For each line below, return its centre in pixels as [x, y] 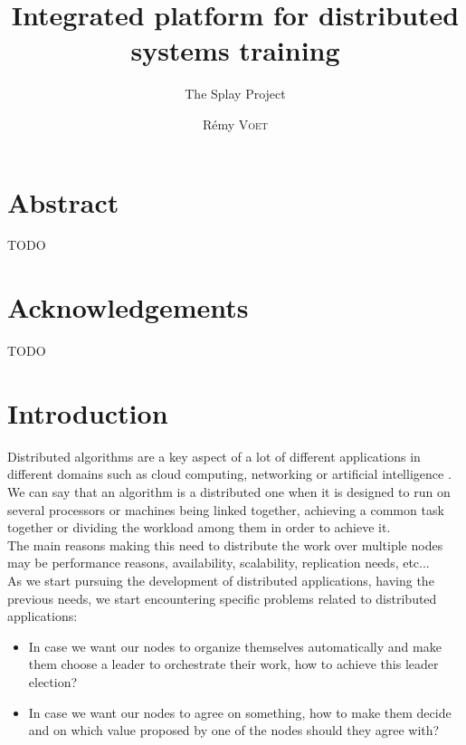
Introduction [88, 412]
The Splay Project [235, 94]
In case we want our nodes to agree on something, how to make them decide [240, 712]
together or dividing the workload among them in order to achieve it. [199, 527]
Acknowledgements [128, 307]
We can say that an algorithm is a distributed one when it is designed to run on [229, 492]
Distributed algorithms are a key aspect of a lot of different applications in [214, 456]
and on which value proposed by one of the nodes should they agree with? [234, 730]
